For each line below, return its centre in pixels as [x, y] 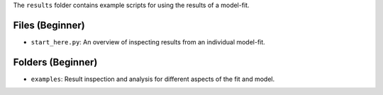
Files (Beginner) [49, 25]
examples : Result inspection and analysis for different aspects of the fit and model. [153, 79]
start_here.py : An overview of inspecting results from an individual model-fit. [148, 42]
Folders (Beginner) [55, 62]
